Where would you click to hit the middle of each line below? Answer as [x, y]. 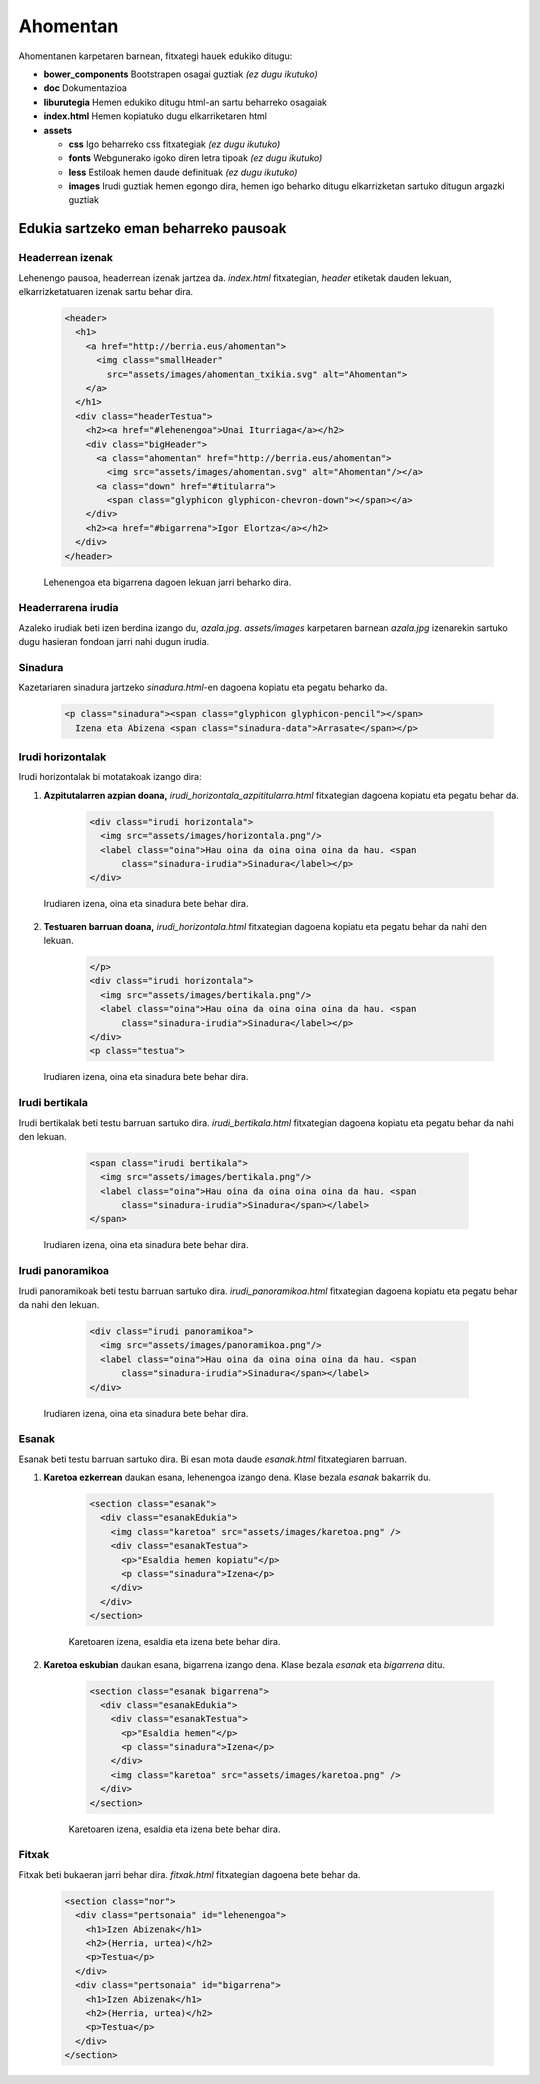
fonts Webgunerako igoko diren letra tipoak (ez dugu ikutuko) [195, 158]
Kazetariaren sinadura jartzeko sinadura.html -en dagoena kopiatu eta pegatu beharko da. [203, 687]
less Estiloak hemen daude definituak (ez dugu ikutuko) [183, 172]
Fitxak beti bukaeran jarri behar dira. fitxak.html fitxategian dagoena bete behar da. [189, 1874]
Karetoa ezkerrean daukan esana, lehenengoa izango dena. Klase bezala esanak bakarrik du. [237, 1477]
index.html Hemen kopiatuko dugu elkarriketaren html [155, 116]
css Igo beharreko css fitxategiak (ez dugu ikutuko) [174, 144]
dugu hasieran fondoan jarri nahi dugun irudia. [114, 642]
